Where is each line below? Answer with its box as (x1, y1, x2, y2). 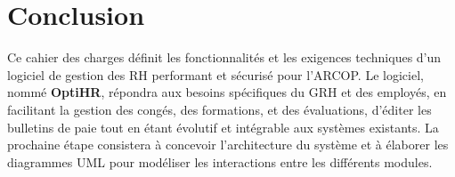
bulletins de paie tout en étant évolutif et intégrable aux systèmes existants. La (7, 117, 439, 136)
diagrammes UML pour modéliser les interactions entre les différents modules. (7, 152, 433, 171)
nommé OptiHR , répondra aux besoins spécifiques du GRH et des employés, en (7, 83, 447, 101)
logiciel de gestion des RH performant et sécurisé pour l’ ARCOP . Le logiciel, (7, 65, 424, 84)
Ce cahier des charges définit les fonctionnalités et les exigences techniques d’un (7, 48, 442, 67)
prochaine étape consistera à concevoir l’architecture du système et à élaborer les (7, 135, 449, 154)
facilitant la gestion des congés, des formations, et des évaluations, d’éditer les (7, 100, 432, 118)
